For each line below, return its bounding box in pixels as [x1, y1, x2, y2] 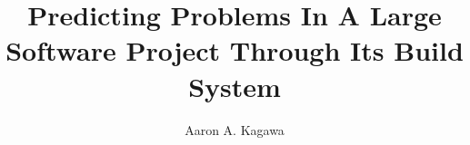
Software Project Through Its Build [5, 32, 464, 69]
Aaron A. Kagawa [185, 120, 285, 139]
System [188, 67, 281, 104]
